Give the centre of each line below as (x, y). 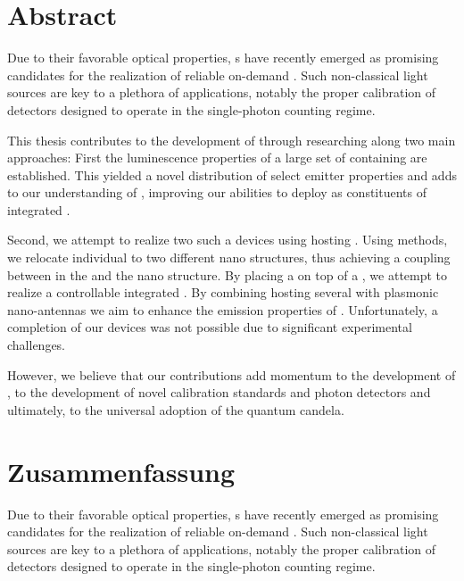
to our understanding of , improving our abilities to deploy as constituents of (217, 192)
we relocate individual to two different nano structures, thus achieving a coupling (229, 257)
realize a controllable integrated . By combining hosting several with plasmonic (223, 292)
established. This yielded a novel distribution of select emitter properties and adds (232, 174)
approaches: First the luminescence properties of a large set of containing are (217, 158)
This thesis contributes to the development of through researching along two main (232, 140)
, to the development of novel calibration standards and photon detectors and (219, 392)
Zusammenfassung (121, 471)
